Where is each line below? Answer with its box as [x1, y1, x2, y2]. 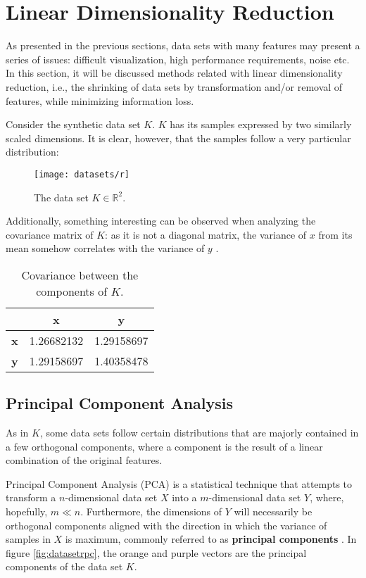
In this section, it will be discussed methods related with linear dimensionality [6, 65, 343, 80]
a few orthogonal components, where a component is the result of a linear [6, 439, 323, 453]
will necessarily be [234, 504, 313, 519]
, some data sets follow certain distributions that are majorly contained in [39, 425, 359, 440]
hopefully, [6, 504, 48, 519]
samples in [6, 532, 51, 546]
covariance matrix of [6, 227, 94, 241]
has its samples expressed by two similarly [170, 117, 352, 132]
